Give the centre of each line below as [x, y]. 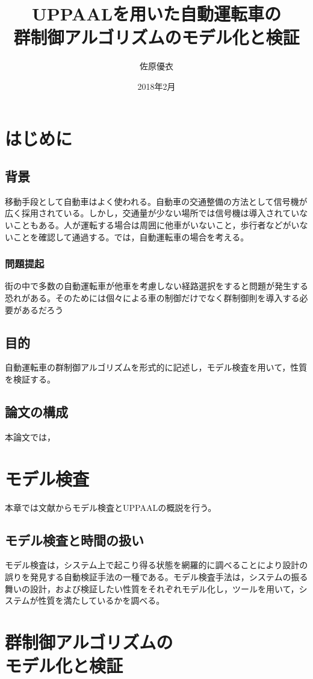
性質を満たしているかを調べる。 [101, 600]
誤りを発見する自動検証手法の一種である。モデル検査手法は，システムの [148, 576]
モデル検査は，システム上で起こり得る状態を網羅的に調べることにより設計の [156, 565]
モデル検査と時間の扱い [74, 540]
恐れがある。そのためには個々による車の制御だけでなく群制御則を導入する [152, 298]
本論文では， [30, 436]
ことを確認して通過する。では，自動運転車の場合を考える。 [131, 236]
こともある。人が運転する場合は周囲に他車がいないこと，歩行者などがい [156, 225]
